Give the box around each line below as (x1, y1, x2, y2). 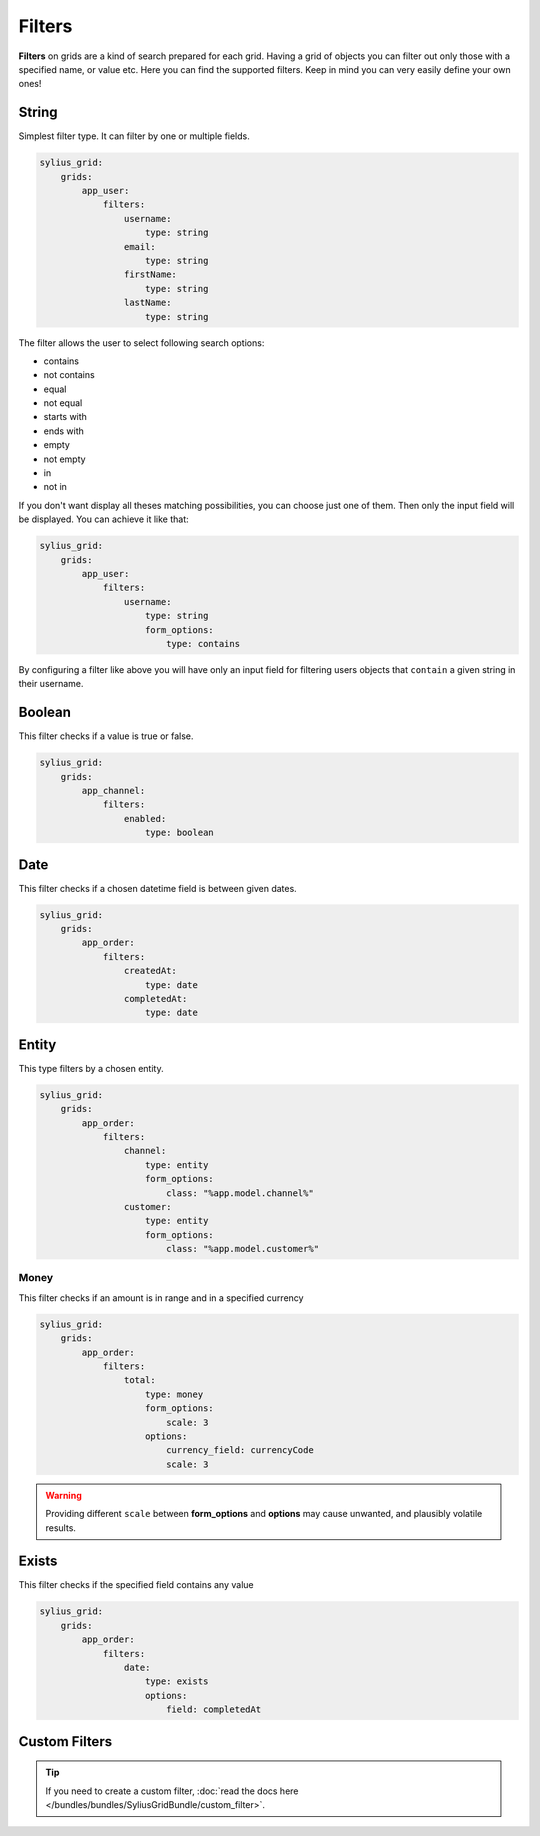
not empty (43, 453, 86, 465)
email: (123, 241, 157, 252)
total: (123, 1375, 157, 1386)
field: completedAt (165, 1704, 262, 1715)
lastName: (123, 297, 172, 309)
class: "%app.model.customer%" (165, 1243, 320, 1255)
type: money (145, 1388, 204, 1400)
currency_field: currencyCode (165, 1445, 314, 1456)
